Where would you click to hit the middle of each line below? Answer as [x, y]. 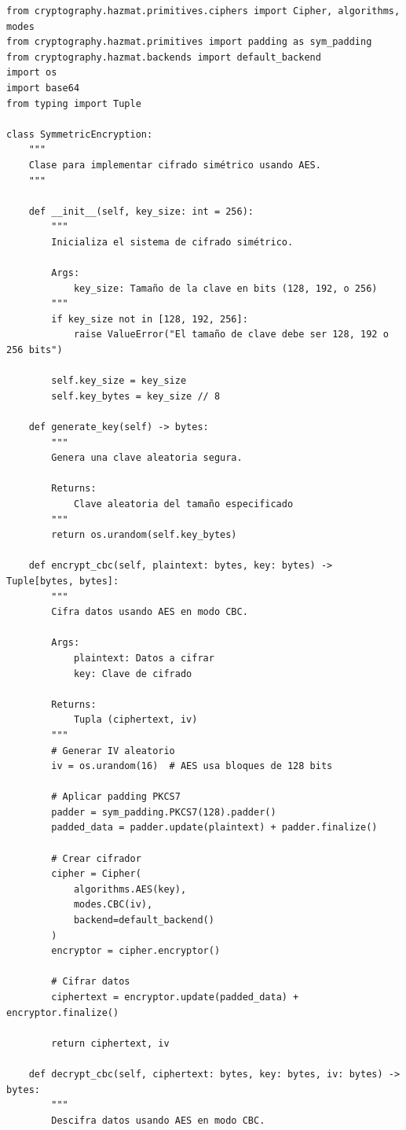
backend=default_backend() [144, 920]
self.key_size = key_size [119, 381]
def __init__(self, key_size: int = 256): [141, 211]
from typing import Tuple [74, 103]
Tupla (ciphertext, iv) [135, 720]
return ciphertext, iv [110, 1043]
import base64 [43, 88]
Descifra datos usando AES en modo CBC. [158, 1120]
